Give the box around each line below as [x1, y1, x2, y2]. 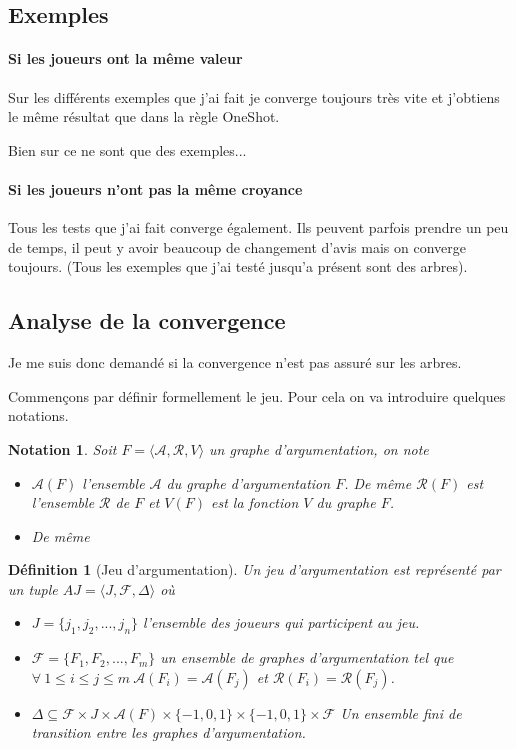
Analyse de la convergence [8, 305, 286, 336]
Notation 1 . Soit [8, 438, 117, 459]
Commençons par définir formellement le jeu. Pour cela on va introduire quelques [8, 385, 506, 406]
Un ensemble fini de [340, 702, 462, 723]
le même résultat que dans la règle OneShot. [8, 106, 280, 127]
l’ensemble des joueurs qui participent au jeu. [143, 612, 420, 633]
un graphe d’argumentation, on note [209, 438, 429, 459]
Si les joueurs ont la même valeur [8, 48, 243, 69]
